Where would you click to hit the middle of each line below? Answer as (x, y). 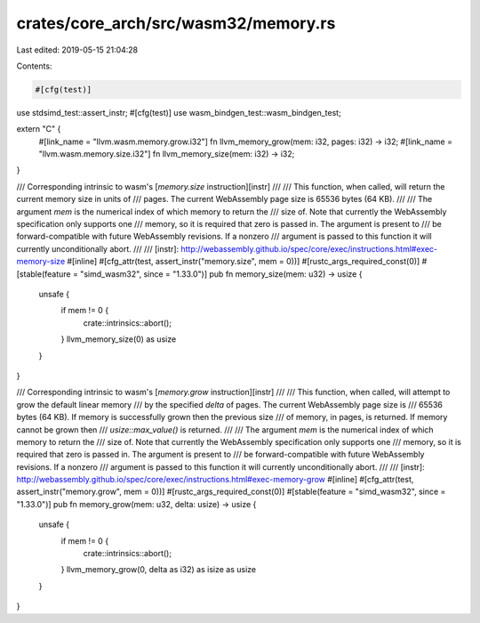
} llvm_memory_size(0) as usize (119, 339)
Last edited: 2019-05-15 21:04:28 (77, 50)
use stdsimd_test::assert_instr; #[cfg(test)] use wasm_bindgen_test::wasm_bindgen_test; (179, 112)
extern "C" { (39, 129)
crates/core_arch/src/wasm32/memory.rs (176, 23)
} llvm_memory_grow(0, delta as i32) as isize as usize (159, 570)
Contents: (34, 66)
